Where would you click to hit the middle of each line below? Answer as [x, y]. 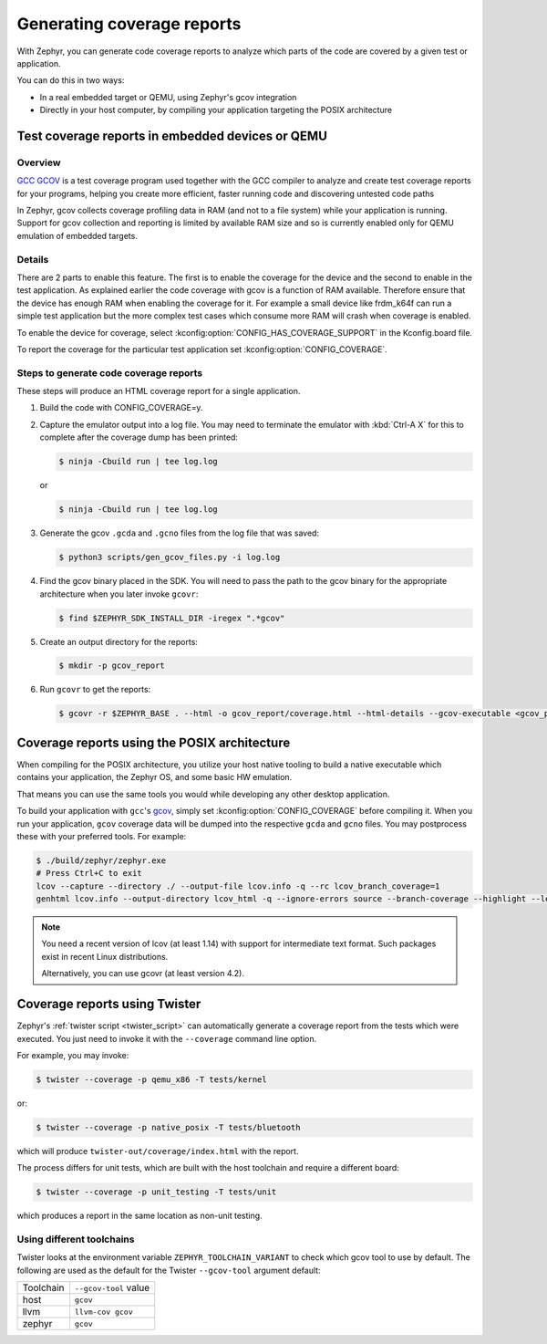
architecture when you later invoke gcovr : [119, 594]
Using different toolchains [76, 1239]
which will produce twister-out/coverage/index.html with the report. [158, 1151]
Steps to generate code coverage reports [110, 372]
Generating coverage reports [129, 24]
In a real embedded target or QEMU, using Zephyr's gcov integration [168, 97]
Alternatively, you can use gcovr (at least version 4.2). [143, 974]
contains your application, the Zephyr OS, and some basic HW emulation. [155, 777]
